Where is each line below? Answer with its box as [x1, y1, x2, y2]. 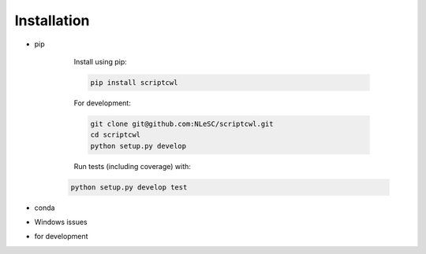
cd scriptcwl [90, 131, 141, 139]
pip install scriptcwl [90, 78, 178, 87]
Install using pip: [73, 57, 128, 66]
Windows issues [34, 217, 88, 227]
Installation [14, 12, 90, 29]
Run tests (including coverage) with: [73, 161, 191, 171]
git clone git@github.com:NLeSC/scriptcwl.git [90, 119, 274, 128]
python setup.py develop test [70, 182, 188, 192]
